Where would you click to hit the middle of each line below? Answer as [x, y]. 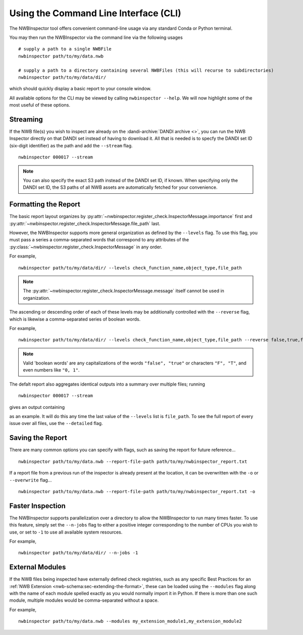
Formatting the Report [45, 204]
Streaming [26, 119]
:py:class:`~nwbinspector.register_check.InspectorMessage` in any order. [86, 247]
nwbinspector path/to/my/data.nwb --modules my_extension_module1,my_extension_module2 [130, 621]
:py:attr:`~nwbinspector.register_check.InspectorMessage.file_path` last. [85, 223]
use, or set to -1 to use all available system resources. [66, 532]
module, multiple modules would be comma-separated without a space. [84, 600]
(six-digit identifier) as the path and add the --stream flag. [71, 145]
